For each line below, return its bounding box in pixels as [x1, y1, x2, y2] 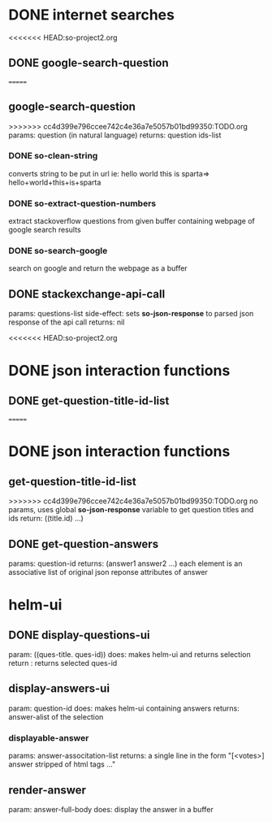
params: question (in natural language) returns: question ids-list [8, 130, 222, 140]
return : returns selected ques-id [8, 659, 118, 668]
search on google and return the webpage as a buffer [8, 263, 188, 273]
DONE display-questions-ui [8, 628, 150, 642]
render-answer [8, 783, 87, 797]
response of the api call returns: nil [8, 317, 125, 327]
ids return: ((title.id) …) [8, 514, 84, 524]
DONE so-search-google [8, 246, 108, 257]
